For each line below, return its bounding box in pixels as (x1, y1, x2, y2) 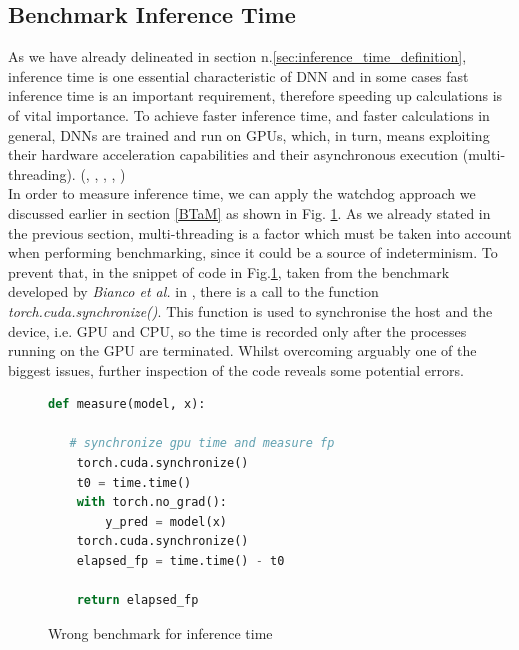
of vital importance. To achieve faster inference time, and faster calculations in (8, 104, 490, 125)
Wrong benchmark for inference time (48, 622, 273, 643)
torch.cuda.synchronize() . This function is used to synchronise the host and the (8, 300, 493, 321)
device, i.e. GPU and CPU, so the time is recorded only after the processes (8, 320, 467, 341)
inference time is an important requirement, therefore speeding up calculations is (8, 85, 503, 106)
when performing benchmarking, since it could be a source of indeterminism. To (8, 242, 498, 263)
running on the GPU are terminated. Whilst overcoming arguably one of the (8, 340, 477, 361)
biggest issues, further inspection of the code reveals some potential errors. (8, 359, 464, 380)
